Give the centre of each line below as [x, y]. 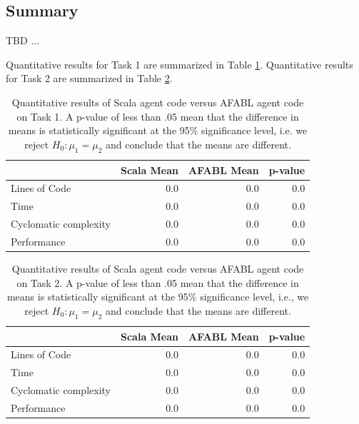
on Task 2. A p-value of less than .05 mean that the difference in [158, 282]
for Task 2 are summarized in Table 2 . [89, 78]
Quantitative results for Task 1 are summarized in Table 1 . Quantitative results [179, 64]
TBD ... [23, 40]
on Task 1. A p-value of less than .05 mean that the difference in [158, 116]
